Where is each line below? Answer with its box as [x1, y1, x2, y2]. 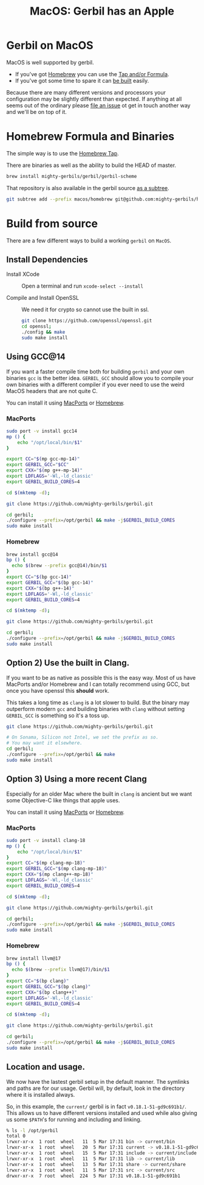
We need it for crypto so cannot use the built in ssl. [21, 306, 149, 313]
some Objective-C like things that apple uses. [6, 796, 120, 804]
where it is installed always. [6, 1091, 75, 1098]
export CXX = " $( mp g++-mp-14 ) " [6, 467, 83, 473]
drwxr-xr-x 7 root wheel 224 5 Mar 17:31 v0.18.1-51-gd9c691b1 [6, 1173, 181, 1179]
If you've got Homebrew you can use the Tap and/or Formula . [15, 70, 169, 77]
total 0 [6, 1133, 26, 1139]
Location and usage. [6, 1062, 86, 1072]
